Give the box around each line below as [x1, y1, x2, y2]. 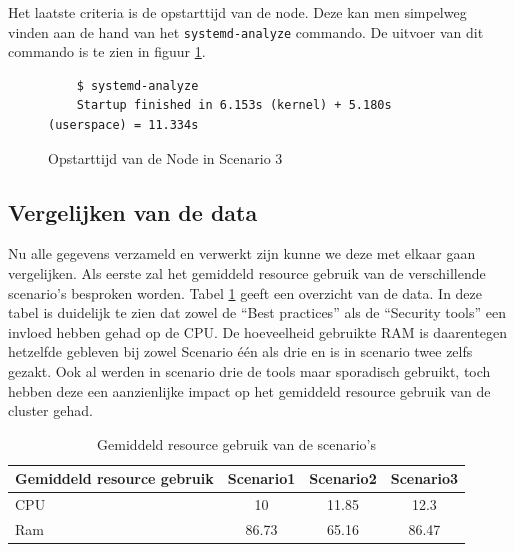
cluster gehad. [8, 400, 93, 421]
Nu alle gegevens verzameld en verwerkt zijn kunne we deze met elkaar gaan [8, 243, 476, 264]
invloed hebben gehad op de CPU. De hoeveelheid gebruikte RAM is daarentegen [8, 321, 507, 342]
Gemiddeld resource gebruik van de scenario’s [97, 433, 377, 454]
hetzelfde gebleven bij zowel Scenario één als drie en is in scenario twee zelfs [8, 341, 473, 362]
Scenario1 [227, 468, 296, 489]
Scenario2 [309, 468, 377, 489]
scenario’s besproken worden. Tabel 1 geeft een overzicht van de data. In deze [8, 282, 483, 303]
